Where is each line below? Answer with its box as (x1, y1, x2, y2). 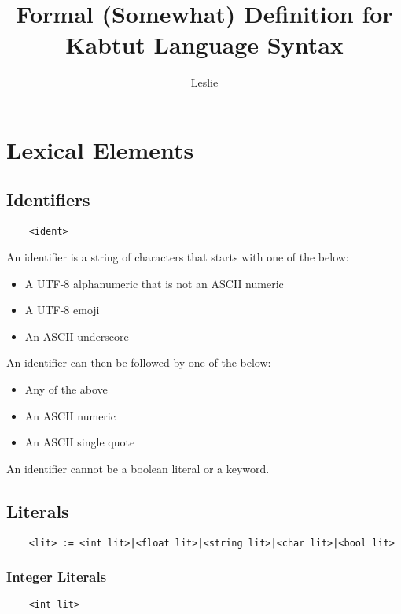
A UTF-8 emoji (24, 301, 100, 318)
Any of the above (24, 380, 108, 397)
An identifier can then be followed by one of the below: (6, 354, 271, 371)
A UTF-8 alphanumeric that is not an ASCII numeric (24, 275, 284, 291)
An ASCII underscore (24, 327, 129, 344)
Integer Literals (6, 567, 107, 586)
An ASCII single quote (24, 434, 135, 450)
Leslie (190, 74, 219, 91)
